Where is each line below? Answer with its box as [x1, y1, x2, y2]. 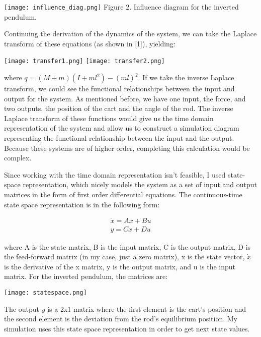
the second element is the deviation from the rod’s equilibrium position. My [4, 313, 238, 324]
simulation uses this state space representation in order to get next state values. [4, 323, 250, 333]
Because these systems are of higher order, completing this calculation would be [4, 142, 250, 153]
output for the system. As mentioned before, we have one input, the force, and [4, 93, 246, 103]
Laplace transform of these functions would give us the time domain [4, 113, 214, 123]
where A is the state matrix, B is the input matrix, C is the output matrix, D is [4, 241, 251, 252]
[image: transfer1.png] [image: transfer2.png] [4, 58, 165, 65]
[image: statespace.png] [4, 289, 87, 296]
